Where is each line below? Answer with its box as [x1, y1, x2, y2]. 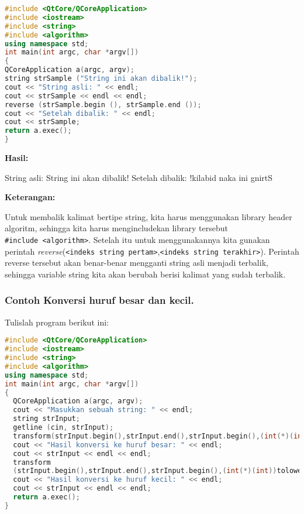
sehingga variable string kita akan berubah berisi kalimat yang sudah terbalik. [5, 268, 286, 280]
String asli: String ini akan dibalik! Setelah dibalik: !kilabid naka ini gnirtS [5, 171, 273, 183]
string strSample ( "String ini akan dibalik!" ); [5, 74, 198, 83]
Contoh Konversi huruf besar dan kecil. [5, 293, 194, 307]
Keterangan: [5, 191, 56, 203]
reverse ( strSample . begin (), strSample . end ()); [5, 100, 202, 109]
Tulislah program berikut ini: [5, 316, 109, 328]
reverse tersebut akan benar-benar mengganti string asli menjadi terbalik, [5, 256, 268, 269]
